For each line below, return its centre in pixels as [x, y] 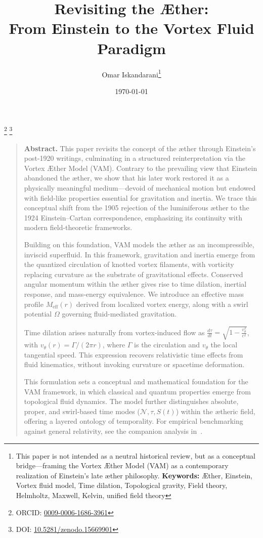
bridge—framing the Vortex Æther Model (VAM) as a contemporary [122, 465]
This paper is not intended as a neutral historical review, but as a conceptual [136, 455]
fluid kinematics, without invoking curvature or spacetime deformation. [134, 364]
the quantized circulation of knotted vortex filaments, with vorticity [129, 264]
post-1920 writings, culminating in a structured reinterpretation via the [135, 158]
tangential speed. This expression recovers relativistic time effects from [134, 354]
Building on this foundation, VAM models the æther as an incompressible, [139, 244]
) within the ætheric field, [215, 411]
